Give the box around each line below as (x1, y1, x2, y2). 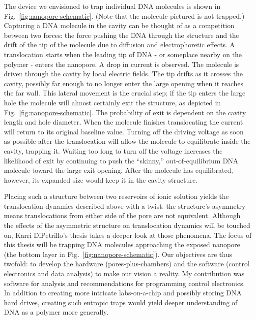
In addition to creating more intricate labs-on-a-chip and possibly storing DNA (4, 288, 242, 298)
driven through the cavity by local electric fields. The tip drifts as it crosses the (4, 68, 243, 79)
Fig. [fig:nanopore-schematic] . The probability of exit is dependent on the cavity (4, 107, 246, 117)
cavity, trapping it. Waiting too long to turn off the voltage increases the (4, 145, 223, 156)
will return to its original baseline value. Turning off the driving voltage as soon (4, 126, 244, 136)
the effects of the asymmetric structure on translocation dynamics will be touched (4, 220, 251, 230)
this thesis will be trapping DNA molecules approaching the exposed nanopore (4, 239, 240, 250)
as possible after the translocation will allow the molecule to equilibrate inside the (4, 136, 251, 146)
